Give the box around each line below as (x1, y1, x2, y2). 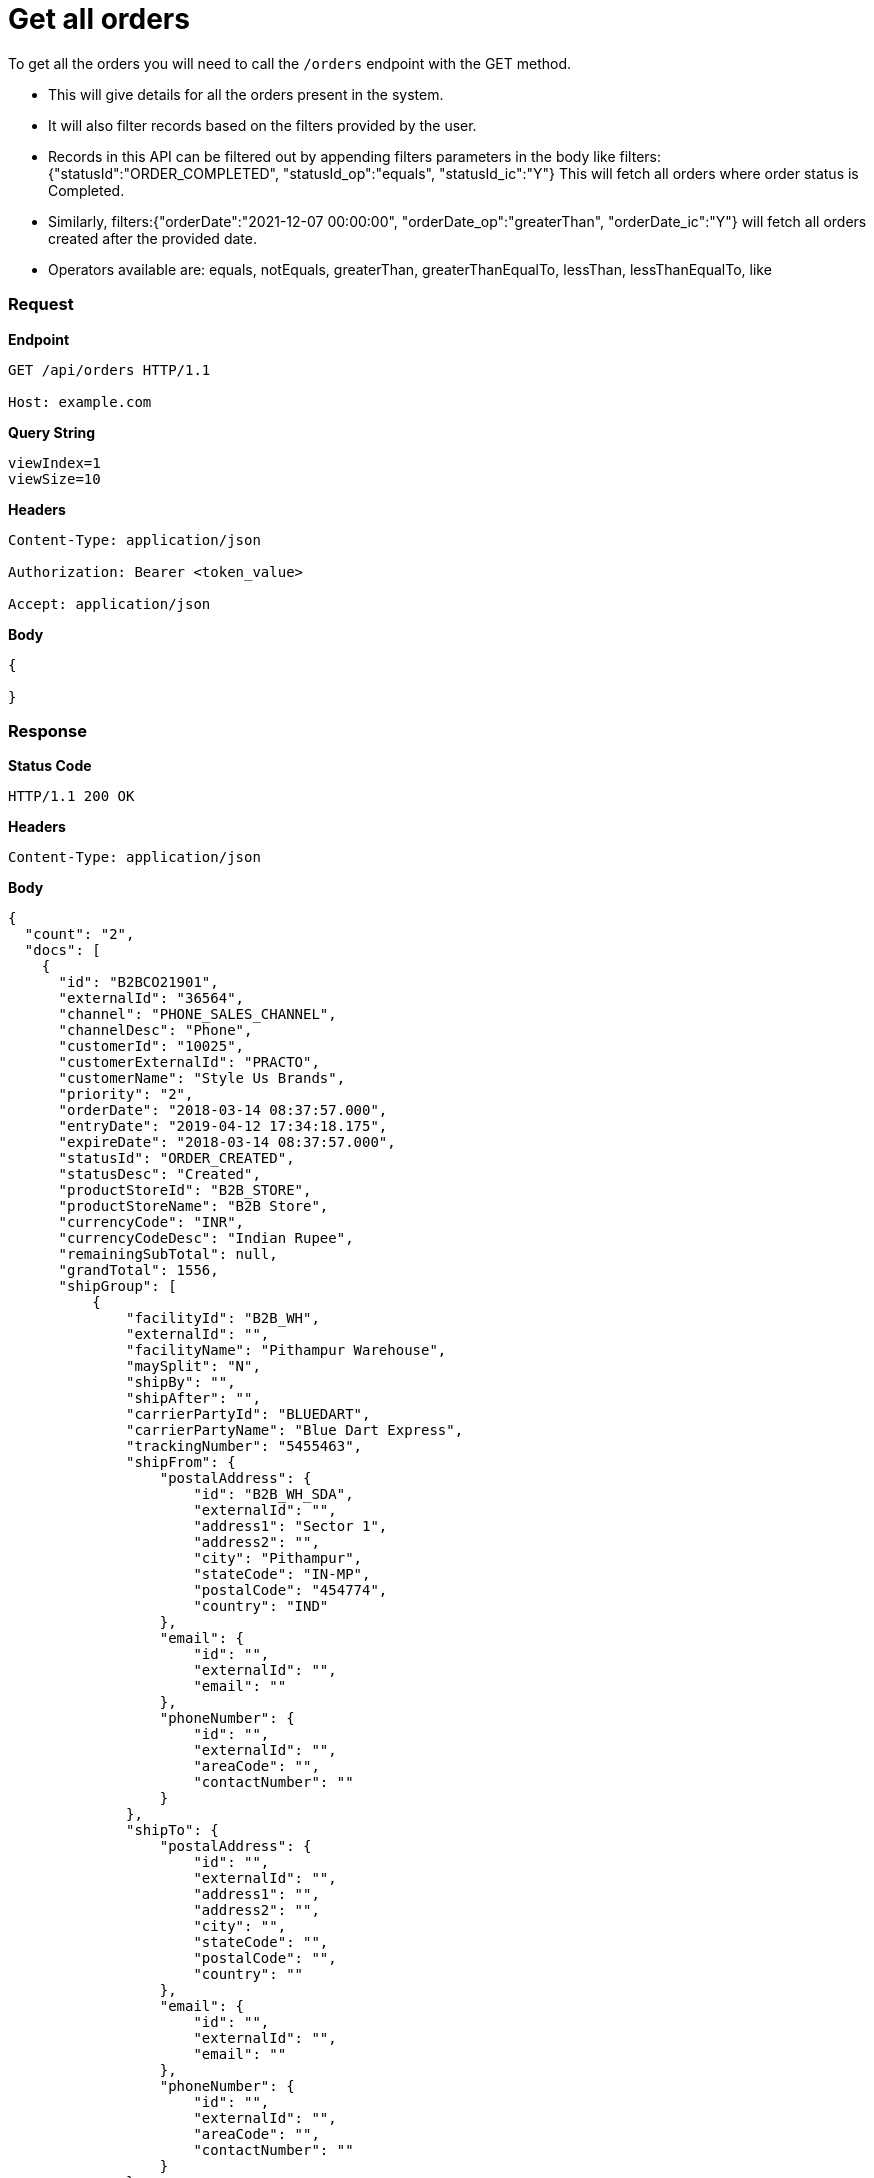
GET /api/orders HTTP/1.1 (8, 361, 211, 378)
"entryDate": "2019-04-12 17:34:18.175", (58, 1118, 388, 1135)
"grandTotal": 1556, (58, 1262, 219, 1279)
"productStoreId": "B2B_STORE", (58, 1182, 312, 1199)
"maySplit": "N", (126, 1358, 261, 1375)
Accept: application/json (8, 595, 211, 612)
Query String (8, 423, 96, 441)
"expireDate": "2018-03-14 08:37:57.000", (58, 1134, 396, 1151)
